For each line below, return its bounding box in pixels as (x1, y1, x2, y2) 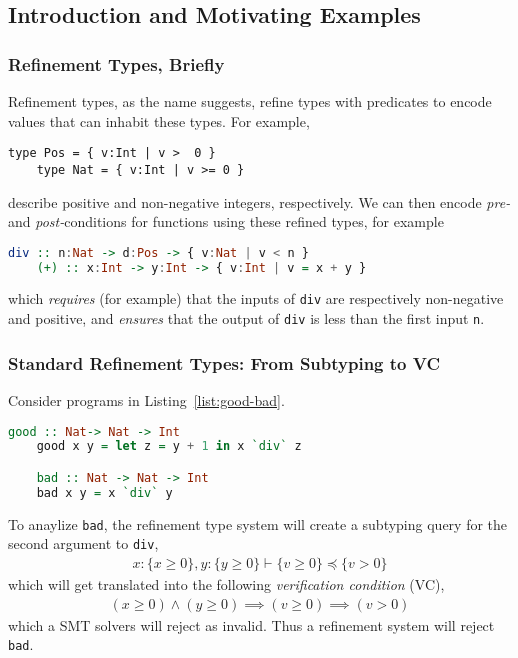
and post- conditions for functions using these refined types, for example (8, 211, 444, 232)
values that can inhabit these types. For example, (8, 110, 310, 131)
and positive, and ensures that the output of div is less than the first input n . (8, 308, 485, 329)
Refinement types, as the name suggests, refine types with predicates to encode (8, 91, 492, 111)
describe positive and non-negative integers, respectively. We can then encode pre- (8, 191, 511, 212)
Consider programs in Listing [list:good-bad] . (8, 389, 285, 410)
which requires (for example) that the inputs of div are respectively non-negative (8, 288, 504, 309)
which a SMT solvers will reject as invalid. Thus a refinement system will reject (8, 614, 495, 635)
